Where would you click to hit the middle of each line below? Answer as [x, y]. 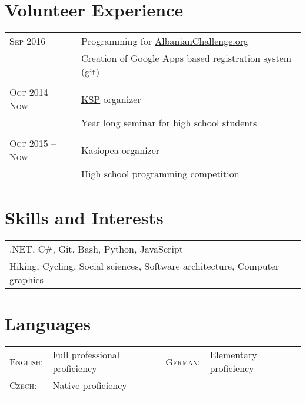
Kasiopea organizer [121, 150]
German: [183, 361]
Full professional [86, 355]
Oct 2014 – [33, 92]
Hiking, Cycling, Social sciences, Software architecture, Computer [144, 266]
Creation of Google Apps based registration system [187, 58]
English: [26, 361]
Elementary [233, 355]
